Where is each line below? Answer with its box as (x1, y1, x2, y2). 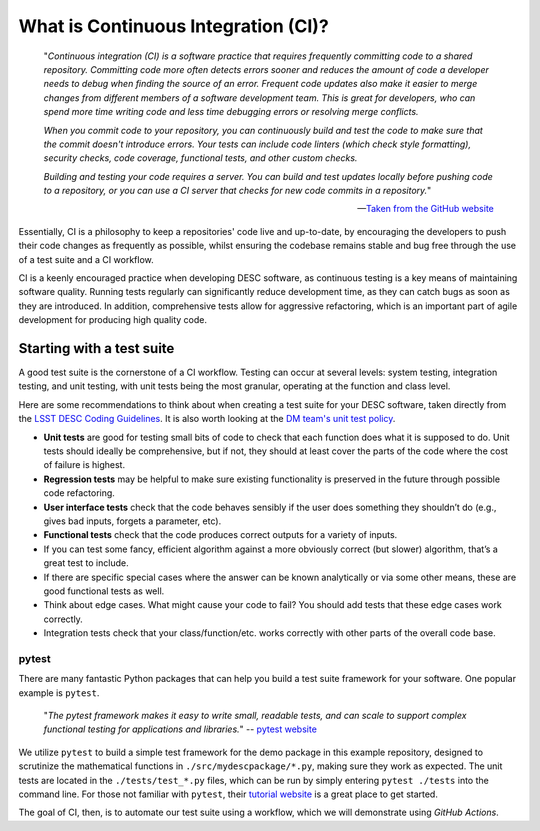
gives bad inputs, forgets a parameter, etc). (43, 515, 222, 527)
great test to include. (43, 557, 129, 569)
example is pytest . (18, 686, 100, 699)
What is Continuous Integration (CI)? (18, 15, 329, 37)
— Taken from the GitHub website (356, 203, 494, 215)
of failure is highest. (43, 459, 125, 471)
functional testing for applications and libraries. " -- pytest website (43, 723, 317, 735)
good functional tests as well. (43, 585, 165, 597)
